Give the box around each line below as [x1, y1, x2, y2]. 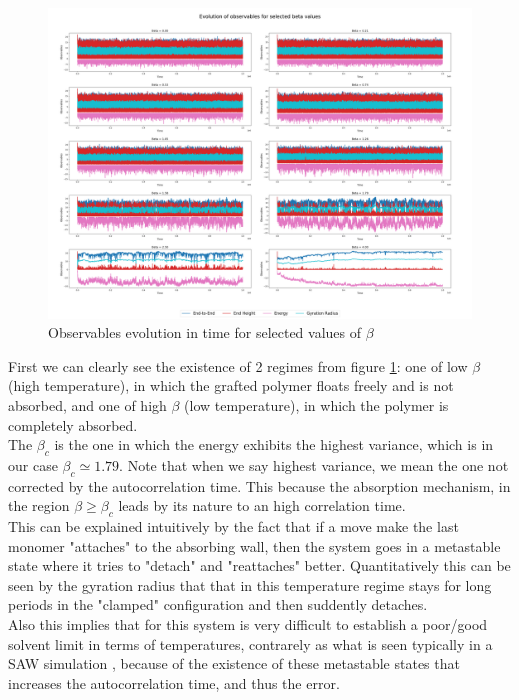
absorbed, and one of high [8, 394, 167, 415]
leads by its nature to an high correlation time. [118, 495, 406, 516]
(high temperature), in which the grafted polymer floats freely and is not [8, 375, 454, 396]
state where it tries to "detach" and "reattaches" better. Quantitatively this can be [8, 555, 511, 576]
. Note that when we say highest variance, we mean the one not [119, 454, 509, 475]
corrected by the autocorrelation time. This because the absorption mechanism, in [8, 475, 511, 496]
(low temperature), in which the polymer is [184, 394, 449, 415]
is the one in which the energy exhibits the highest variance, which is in [54, 434, 494, 455]
